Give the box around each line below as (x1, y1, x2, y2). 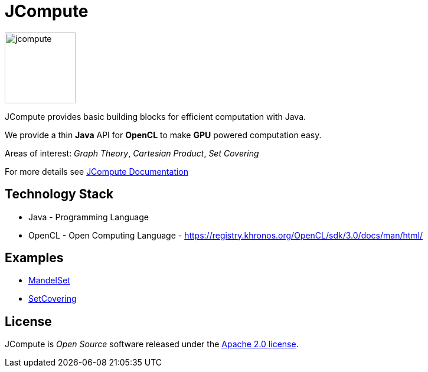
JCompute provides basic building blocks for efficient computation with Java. (5, 111, 306, 122)
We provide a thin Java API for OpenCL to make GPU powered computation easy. (5, 129, 322, 140)
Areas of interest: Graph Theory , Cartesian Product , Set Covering (5, 148, 259, 158)
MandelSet (28, 275, 70, 286)
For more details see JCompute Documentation (5, 166, 189, 177)
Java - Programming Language (28, 211, 149, 222)
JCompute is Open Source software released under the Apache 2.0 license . (5, 339, 299, 350)
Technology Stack (5, 187, 113, 202)
